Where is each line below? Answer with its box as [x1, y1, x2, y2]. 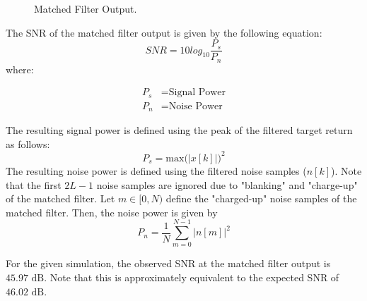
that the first [6, 177, 62, 192]
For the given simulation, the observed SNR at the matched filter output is [6, 256, 331, 271]
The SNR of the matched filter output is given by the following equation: [6, 25, 322, 39]
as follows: [6, 136, 50, 151]
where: [6, 61, 34, 76]
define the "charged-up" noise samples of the [165, 191, 357, 206]
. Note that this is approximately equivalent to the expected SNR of [44, 270, 339, 285]
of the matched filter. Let [6, 191, 115, 206]
